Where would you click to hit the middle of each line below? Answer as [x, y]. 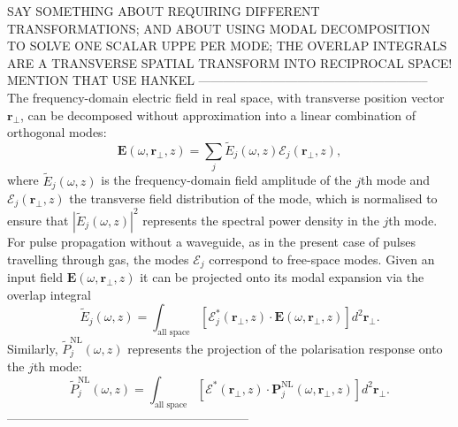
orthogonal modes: [57, 132]
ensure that [38, 220]
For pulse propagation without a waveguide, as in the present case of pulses [211, 241]
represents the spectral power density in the [261, 220]
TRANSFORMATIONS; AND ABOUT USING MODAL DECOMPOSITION [219, 28]
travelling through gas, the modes [98, 259]
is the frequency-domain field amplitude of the [226, 180]
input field [35, 276]
